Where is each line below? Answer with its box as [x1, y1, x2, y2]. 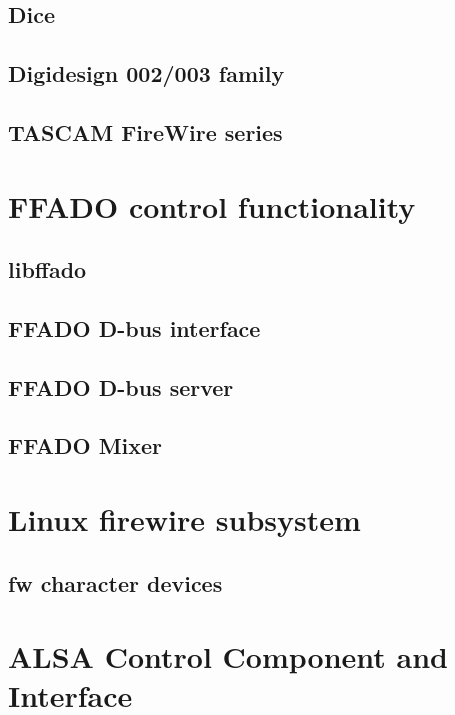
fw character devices [8, 567, 223, 598]
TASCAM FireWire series [8, 116, 283, 147]
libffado [8, 254, 87, 285]
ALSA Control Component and [8, 636, 448, 677]
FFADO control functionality [8, 185, 416, 226]
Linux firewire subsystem [8, 499, 361, 540]
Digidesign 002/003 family [8, 58, 285, 89]
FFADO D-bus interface [8, 312, 261, 343]
